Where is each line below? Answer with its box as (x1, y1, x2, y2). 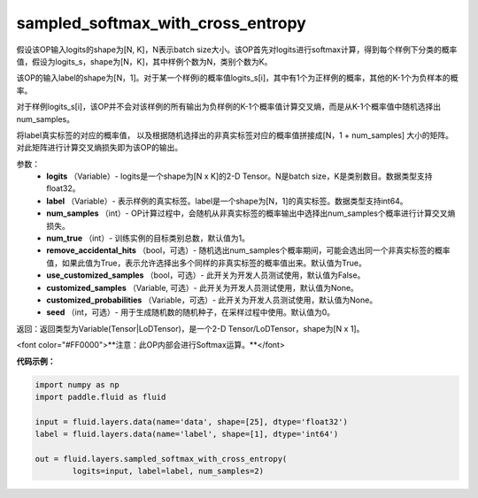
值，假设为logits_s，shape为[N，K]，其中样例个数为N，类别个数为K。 (16, 56, 273, 66)
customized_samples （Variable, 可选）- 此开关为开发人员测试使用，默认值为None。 (46, 282, 358, 293)
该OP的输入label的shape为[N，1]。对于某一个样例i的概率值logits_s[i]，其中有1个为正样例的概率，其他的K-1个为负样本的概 (16, 73, 459, 83)
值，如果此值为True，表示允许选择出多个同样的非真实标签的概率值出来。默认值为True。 (46, 257, 366, 268)
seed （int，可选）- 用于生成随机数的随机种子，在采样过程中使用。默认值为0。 (46, 307, 335, 318)
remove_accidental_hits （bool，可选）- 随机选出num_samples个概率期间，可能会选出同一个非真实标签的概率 (46, 245, 451, 256)
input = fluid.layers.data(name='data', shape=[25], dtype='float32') (35, 417, 349, 426)
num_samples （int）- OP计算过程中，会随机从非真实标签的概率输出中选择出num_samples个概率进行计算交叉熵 (46, 208, 456, 218)
